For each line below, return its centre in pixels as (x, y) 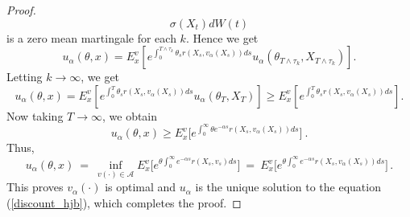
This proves (35, 187)
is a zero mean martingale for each (91, 37)
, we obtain (130, 115)
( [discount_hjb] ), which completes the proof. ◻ (124, 202)
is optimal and (141, 187)
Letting (25, 77)
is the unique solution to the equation (288, 187)
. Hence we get (222, 37)
